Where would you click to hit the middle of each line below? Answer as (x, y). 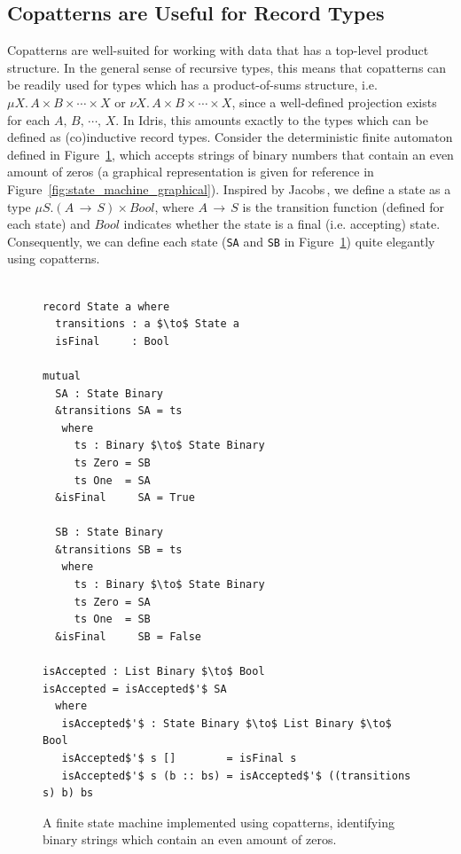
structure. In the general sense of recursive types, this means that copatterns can (227, 67)
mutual (62, 376)
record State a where (106, 306)
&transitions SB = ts (119, 549)
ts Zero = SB (112, 462)
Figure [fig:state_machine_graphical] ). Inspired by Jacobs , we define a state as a (229, 188)
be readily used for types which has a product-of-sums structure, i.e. (192, 85)
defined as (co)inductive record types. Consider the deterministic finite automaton (230, 137)
